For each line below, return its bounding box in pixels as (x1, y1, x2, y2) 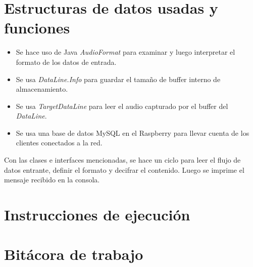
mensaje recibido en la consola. (4, 174, 100, 185)
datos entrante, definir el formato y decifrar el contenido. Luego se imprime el (4, 164, 244, 175)
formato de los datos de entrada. (16, 56, 117, 67)
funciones (4, 17, 70, 38)
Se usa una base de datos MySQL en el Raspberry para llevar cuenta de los (16, 127, 249, 138)
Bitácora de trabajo (4, 244, 143, 264)
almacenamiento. (16, 84, 68, 94)
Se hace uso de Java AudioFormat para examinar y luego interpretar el (16, 47, 235, 57)
